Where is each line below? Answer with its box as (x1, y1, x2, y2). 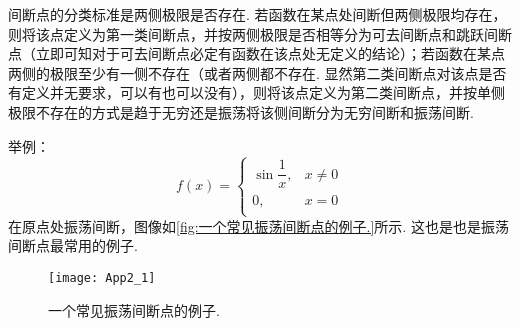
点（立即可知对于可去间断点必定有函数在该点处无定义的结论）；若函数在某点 (8, 43, 505, 64)
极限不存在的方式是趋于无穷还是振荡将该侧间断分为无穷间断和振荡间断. (8, 101, 474, 122)
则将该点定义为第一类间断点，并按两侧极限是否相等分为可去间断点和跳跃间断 (8, 23, 512, 44)
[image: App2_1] (48, 271, 156, 285)
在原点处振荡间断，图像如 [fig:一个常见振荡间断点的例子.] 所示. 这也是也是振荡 (8, 215, 509, 236)
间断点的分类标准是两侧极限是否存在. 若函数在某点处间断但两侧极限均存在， (8, 4, 507, 24)
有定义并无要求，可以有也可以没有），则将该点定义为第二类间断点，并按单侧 (8, 82, 505, 103)
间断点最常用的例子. (8, 235, 138, 256)
